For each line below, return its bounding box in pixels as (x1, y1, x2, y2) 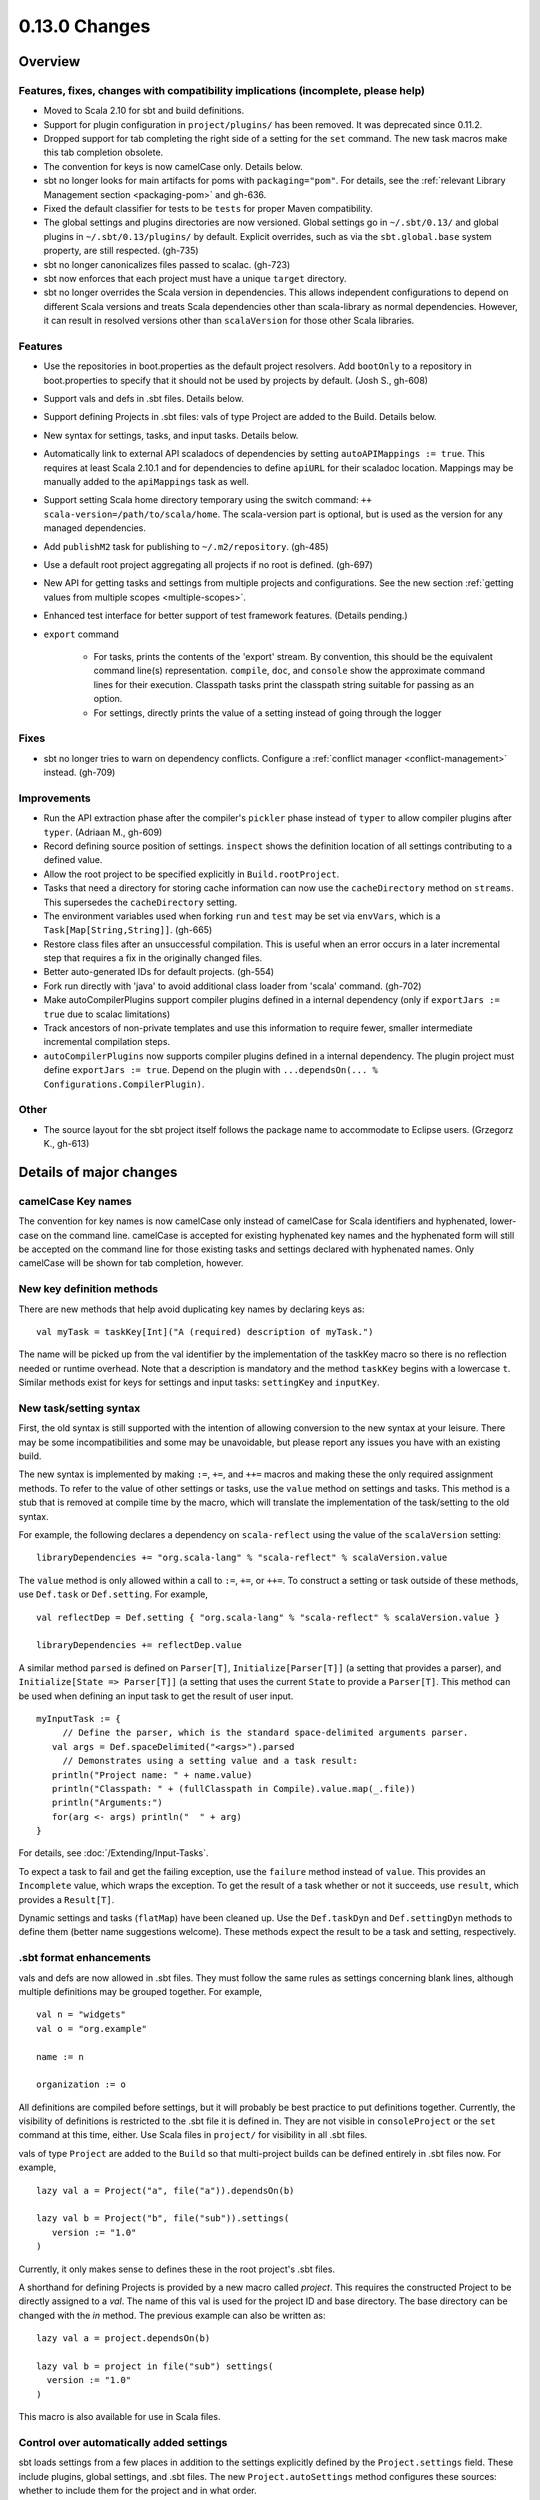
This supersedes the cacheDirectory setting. (43, 896, 238, 908)
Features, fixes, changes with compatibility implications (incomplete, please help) (18, 83, 425, 97)
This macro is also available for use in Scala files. (18, 2411, 221, 2423)
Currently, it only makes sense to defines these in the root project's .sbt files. (18, 2263, 335, 2275)
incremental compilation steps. (43, 1036, 170, 1048)
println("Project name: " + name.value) (51, 1769, 253, 1780)
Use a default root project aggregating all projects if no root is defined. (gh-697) (43, 559, 374, 570)
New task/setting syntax (18, 1401, 141, 1415)
